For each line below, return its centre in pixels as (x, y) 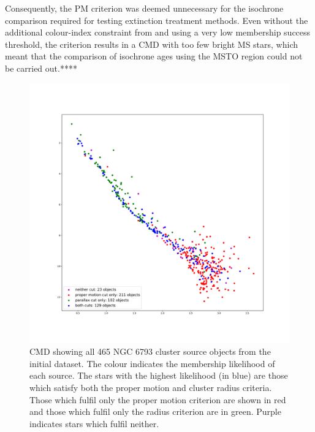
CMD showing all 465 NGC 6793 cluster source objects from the (150, 351)
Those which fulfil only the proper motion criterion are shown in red (158, 399)
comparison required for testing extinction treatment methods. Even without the (157, 20)
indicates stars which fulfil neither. (94, 423)
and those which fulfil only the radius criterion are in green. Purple (155, 411)
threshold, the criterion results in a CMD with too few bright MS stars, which (152, 44)
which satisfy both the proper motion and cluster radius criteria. (151, 387)
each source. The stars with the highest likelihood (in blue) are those (159, 375)
